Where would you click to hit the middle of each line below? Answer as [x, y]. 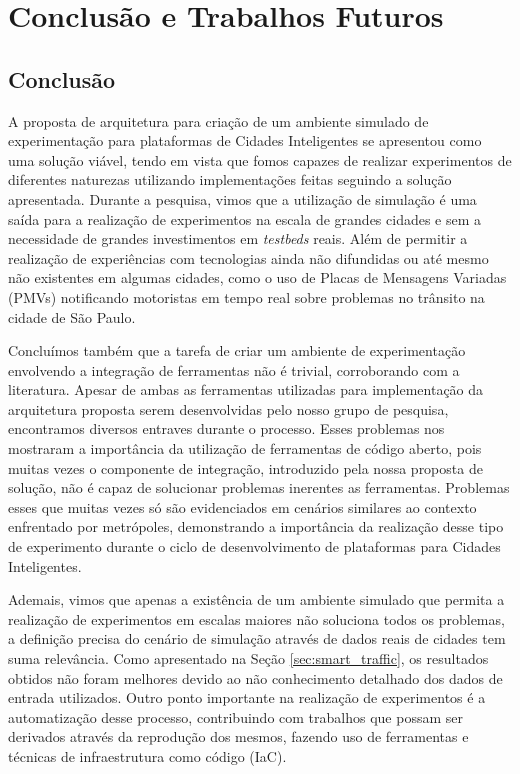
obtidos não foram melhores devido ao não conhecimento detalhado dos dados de [255, 677]
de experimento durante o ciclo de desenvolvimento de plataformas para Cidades [254, 546]
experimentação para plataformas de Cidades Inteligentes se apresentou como [245, 140]
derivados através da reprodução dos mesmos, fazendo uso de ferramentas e [238, 736]
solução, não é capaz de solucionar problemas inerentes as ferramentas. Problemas [259, 487]
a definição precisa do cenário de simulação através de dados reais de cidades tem [257, 638]
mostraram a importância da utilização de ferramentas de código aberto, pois [245, 448]
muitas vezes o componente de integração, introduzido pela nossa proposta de [245, 467]
